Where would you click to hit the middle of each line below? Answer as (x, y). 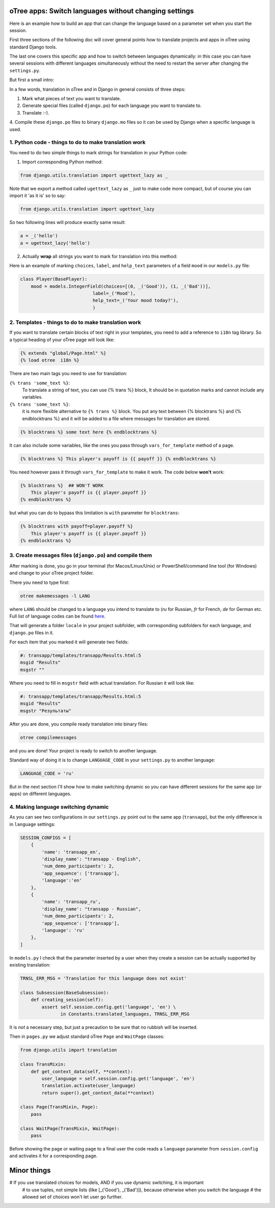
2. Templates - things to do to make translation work (75, 322)
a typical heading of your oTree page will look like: (62, 340)
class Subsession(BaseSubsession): (64, 992)
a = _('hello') (39, 236)
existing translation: (30, 965)
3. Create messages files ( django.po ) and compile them (81, 555)
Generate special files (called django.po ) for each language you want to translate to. (112, 106)
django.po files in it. (32, 633)
